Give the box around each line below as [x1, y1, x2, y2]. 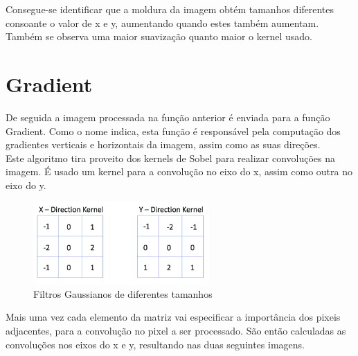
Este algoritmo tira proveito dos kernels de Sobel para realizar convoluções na [6, 150, 335, 165]
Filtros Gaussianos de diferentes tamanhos [33, 286, 213, 301]
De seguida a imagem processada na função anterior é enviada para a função [6, 109, 330, 124]
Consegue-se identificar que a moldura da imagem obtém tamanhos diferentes [6, 2, 334, 16]
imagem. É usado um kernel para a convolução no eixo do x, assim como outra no [6, 164, 353, 179]
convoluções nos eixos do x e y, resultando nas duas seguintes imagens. [6, 337, 305, 351]
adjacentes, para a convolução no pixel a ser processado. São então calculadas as [6, 323, 346, 337]
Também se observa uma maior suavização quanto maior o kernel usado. [6, 29, 312, 44]
